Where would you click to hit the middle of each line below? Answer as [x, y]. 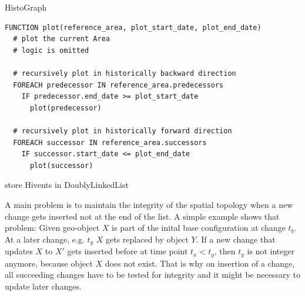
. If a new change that [236, 239]
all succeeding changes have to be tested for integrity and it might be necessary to [152, 275]
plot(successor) [61, 165]
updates [19, 251]
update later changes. [43, 286]
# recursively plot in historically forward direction [123, 131]
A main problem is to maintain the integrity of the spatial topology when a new [149, 204]
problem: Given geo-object [52, 228]
